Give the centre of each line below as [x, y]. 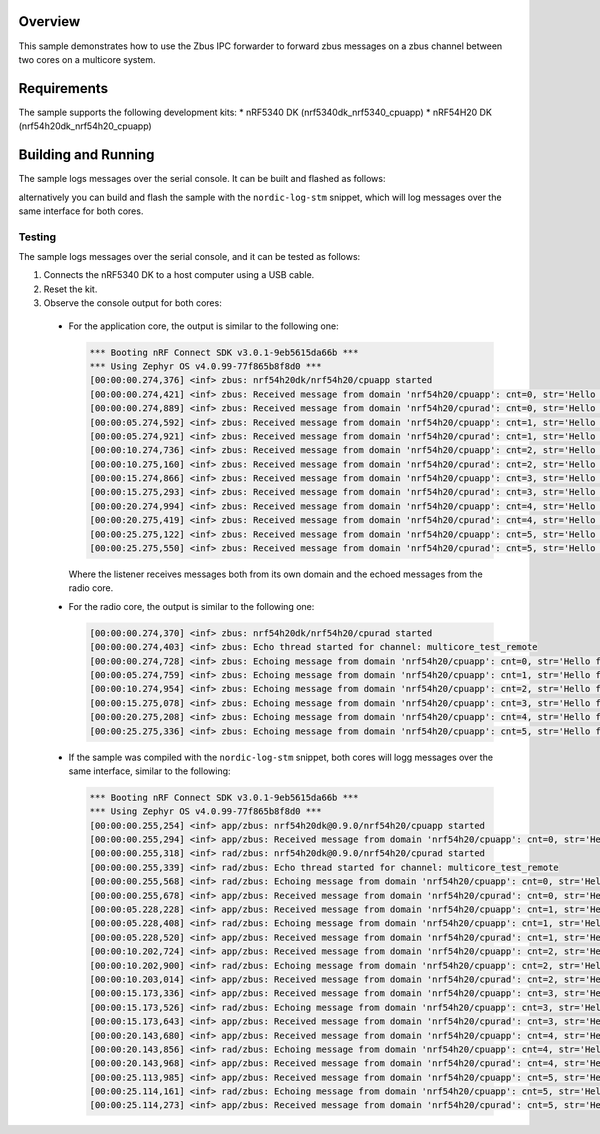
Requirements [63, 88]
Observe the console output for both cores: [132, 303]
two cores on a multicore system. [87, 59]
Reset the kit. [70, 289]
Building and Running [86, 155]
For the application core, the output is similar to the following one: [203, 326]
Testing [37, 237]
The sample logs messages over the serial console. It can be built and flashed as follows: [202, 179]
